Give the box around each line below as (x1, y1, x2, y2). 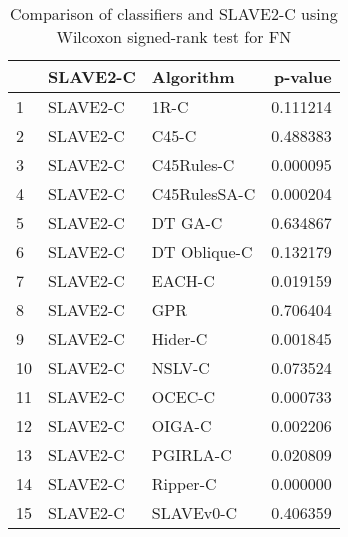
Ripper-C (151, 472, 217, 495)
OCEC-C (151, 385, 216, 408)
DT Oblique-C (151, 240, 253, 263)
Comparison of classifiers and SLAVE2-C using (10, 2, 338, 25)
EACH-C (151, 269, 215, 292)
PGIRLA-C (151, 443, 232, 466)
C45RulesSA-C (151, 182, 256, 205)
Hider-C (151, 327, 208, 350)
